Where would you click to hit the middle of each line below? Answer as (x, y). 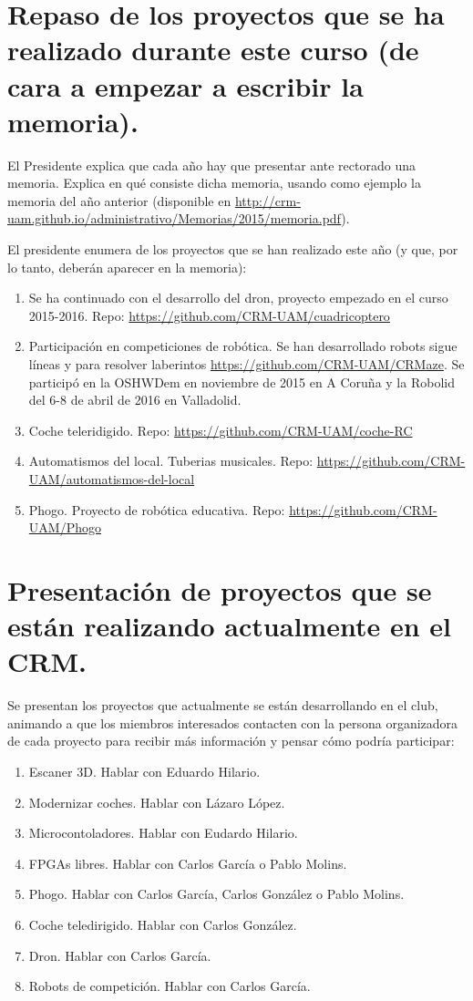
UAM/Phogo (65, 527)
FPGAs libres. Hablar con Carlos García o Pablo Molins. (188, 863)
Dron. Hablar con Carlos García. (120, 955)
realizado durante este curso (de (213, 50)
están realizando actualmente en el (229, 626)
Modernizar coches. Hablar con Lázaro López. (157, 802)
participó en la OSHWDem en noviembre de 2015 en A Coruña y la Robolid (242, 382)
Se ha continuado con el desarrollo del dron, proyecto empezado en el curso (238, 298)
